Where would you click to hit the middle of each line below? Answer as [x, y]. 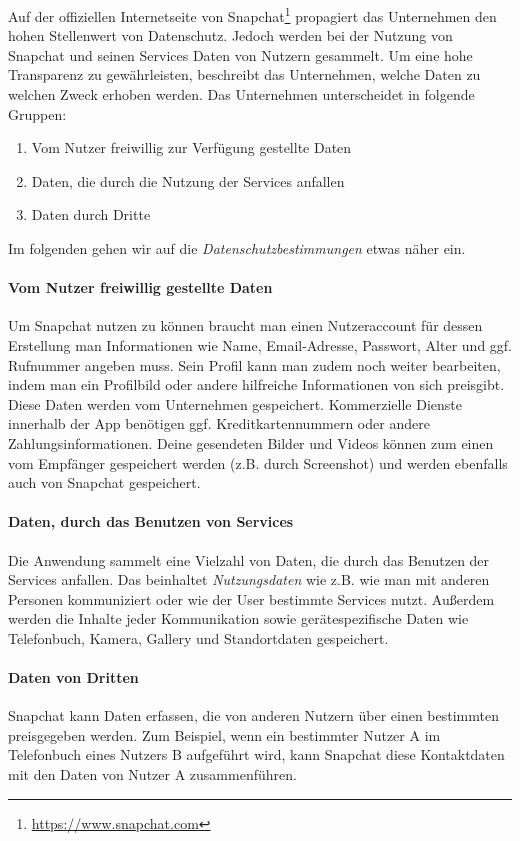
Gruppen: [37, 113]
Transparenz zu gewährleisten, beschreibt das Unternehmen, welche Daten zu [244, 74]
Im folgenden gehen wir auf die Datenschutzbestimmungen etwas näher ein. [237, 248]
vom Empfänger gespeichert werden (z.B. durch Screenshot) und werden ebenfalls [258, 462]
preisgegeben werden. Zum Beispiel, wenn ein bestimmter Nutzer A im [224, 734]
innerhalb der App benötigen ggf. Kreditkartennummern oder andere [219, 423]
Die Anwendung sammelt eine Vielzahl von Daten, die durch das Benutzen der [249, 559]
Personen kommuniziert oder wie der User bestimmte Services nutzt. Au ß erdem [251, 598]
